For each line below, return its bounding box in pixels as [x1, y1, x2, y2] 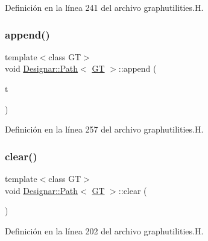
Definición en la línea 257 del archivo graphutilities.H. [5, 123, 204, 136]
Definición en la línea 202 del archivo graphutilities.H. [5, 224, 204, 237]
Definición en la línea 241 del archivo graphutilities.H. [5, 1, 204, 13]
